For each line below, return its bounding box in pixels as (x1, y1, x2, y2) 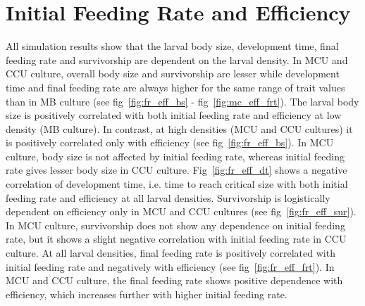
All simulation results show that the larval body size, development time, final (6, 39, 339, 53)
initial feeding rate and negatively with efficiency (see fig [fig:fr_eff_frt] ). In (6, 259, 335, 274)
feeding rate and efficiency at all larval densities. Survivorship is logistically (6, 190, 330, 205)
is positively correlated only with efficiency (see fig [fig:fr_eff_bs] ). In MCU (6, 135, 334, 150)
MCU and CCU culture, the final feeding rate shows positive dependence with (6, 273, 343, 288)
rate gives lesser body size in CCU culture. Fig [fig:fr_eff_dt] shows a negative (6, 162, 347, 177)
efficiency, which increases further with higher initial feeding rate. (6, 286, 287, 301)
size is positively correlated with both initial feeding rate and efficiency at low (6, 108, 342, 122)
